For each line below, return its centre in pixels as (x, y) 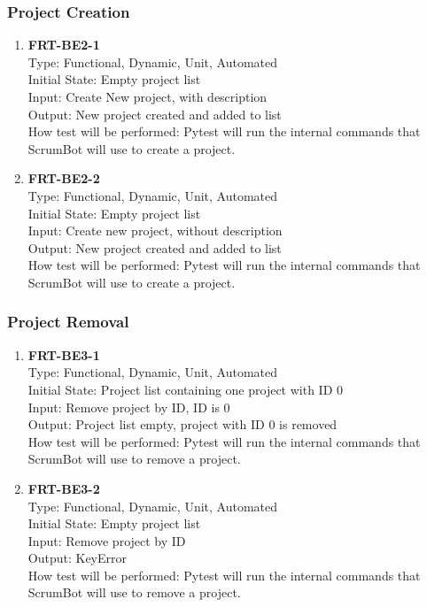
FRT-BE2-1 (64, 45)
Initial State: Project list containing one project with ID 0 (186, 389)
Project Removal (68, 322)
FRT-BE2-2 (64, 178)
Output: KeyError (77, 558)
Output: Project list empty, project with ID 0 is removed (182, 424)
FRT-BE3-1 (64, 354)
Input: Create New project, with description (148, 96)
